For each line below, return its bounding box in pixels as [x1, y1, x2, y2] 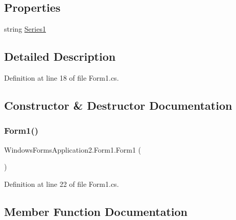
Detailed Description [4, 48, 116, 64]
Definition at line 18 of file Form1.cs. [4, 72, 119, 83]
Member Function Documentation [4, 203, 188, 219]
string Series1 [4, 23, 46, 34]
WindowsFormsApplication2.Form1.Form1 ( [4, 144, 141, 155]
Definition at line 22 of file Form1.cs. [4, 178, 119, 189]
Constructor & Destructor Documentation [4, 97, 232, 113]
